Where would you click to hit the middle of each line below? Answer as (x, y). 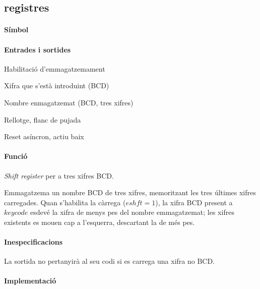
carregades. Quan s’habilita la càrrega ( (65, 202)
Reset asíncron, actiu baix (44, 136)
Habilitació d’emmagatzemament (55, 68)
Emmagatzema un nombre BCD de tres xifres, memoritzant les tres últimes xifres (130, 192)
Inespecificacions (34, 242)
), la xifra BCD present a (194, 202)
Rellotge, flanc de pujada (43, 119)
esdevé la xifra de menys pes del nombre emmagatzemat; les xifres (132, 212)
